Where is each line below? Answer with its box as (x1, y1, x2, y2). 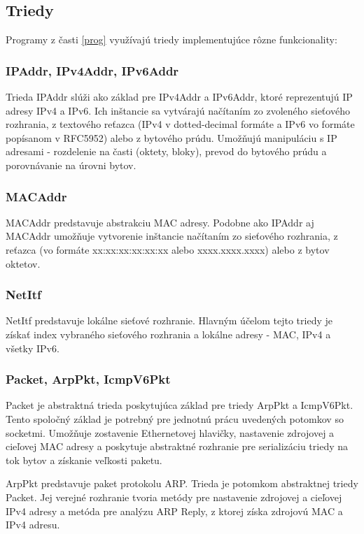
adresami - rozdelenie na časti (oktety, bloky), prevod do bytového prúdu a (6, 144, 327, 159)
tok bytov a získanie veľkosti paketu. (6, 452, 162, 467)
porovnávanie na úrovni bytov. (6, 157, 136, 172)
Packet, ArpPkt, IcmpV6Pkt (6, 370, 171, 388)
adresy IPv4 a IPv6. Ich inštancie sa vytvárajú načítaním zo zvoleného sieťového (6, 103, 350, 117)
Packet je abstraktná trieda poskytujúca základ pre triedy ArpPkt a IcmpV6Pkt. (6, 398, 353, 412)
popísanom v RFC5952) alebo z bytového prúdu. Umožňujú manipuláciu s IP (6, 130, 337, 145)
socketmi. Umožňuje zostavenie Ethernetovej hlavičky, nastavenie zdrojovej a (6, 425, 335, 440)
